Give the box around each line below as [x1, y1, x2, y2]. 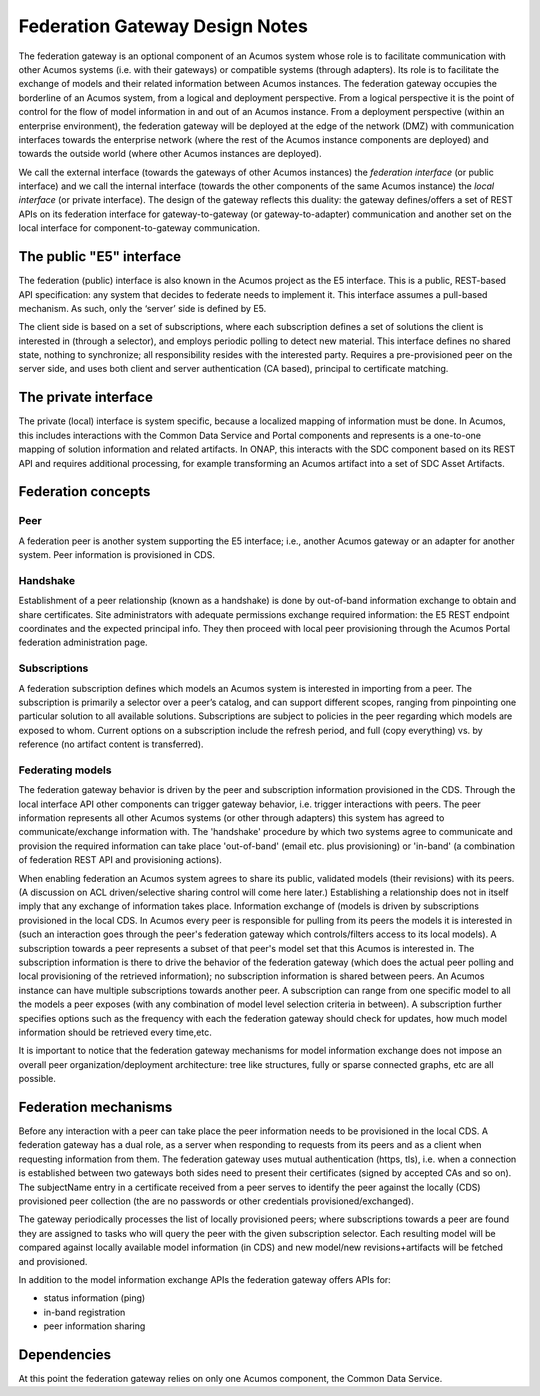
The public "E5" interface [18, 248, 182, 265]
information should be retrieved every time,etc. [18, 1026, 212, 1038]
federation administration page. [18, 636, 149, 649]
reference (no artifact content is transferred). [18, 738, 204, 750]
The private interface [18, 389, 154, 406]
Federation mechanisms [18, 1098, 173, 1115]
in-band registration [43, 1306, 126, 1318]
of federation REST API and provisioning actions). [18, 854, 222, 866]
